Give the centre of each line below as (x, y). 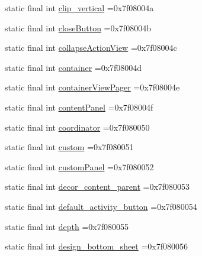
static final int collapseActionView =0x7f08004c (91, 48)
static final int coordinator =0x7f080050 (77, 127)
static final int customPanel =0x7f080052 (79, 166)
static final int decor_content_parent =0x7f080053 (97, 187)
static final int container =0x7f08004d (73, 67)
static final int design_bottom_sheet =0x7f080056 (97, 246)
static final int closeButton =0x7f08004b (78, 27)
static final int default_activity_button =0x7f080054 (101, 206)
